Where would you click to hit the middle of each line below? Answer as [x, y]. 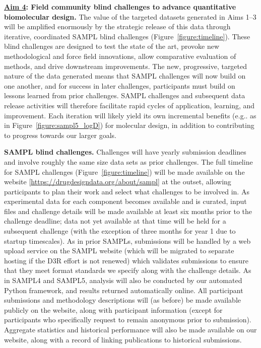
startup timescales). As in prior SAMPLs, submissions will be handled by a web [127, 240]
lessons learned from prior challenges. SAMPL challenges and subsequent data [125, 95]
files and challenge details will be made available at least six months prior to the [128, 211]
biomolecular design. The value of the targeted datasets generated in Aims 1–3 [130, 16]
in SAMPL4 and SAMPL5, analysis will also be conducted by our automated [123, 280]
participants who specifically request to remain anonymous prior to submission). [128, 320]
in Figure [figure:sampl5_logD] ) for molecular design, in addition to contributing [129, 125]
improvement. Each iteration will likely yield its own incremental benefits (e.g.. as [130, 115]
